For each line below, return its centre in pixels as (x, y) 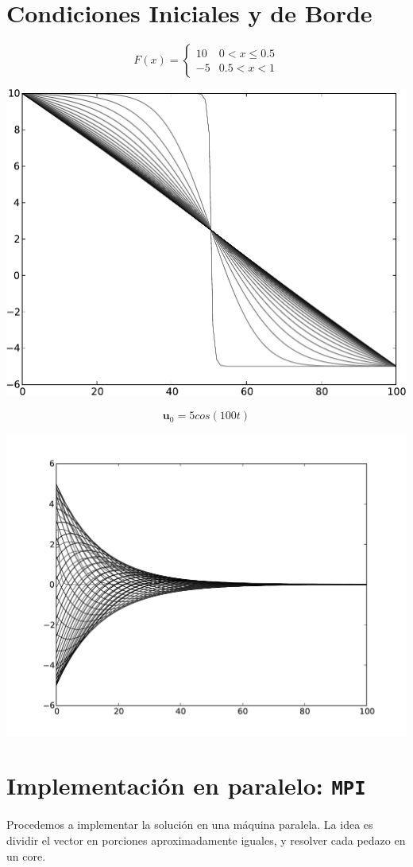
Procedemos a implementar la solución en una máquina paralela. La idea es (190, 824)
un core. (26, 855)
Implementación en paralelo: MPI (186, 785)
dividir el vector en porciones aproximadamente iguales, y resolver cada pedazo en (206, 840)
